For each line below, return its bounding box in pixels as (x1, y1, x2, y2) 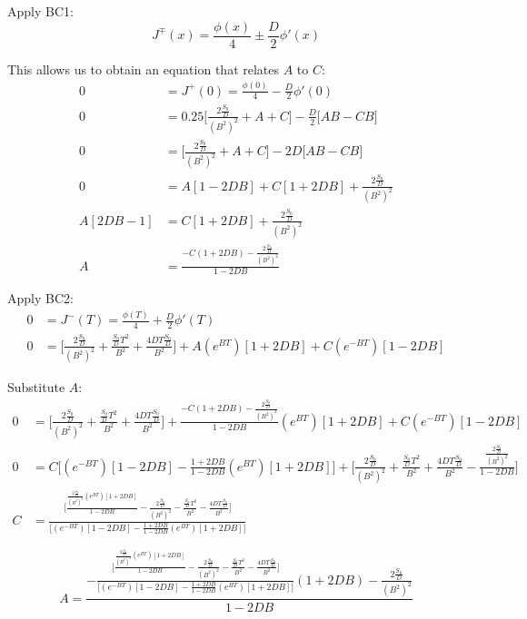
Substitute (7, 378, 65, 397)
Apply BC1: (7, 2, 74, 20)
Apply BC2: (7, 289, 74, 308)
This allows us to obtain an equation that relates (7, 59, 280, 78)
